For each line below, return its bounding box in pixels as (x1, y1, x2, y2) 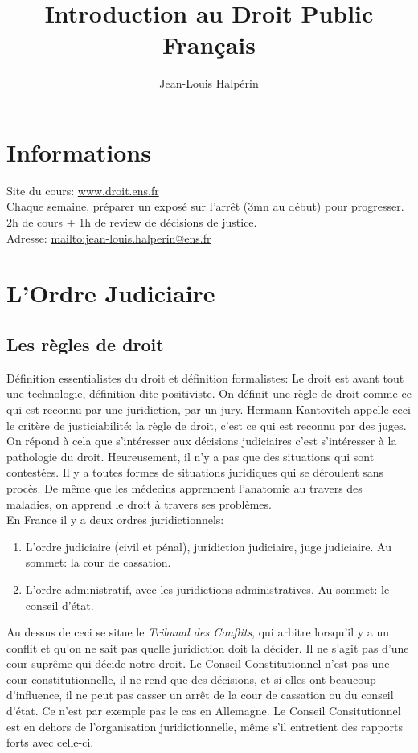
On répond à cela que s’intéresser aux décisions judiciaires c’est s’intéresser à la (6, 432, 397, 449)
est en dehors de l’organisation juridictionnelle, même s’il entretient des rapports (6, 718, 404, 735)
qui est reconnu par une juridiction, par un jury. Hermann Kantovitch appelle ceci (6, 400, 411, 417)
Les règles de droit (6, 331, 164, 356)
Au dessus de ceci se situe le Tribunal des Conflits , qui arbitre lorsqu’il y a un (6, 624, 390, 640)
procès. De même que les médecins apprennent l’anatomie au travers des (6, 479, 363, 496)
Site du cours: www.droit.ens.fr (6, 182, 159, 198)
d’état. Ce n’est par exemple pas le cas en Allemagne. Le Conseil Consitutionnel (6, 702, 401, 719)
